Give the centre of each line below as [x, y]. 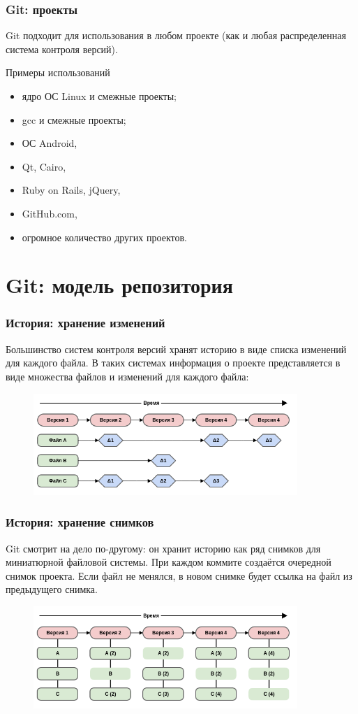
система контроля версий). [62, 49]
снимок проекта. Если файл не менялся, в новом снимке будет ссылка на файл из [179, 575]
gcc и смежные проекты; [74, 119]
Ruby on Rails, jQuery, [71, 190]
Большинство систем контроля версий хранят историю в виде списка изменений [176, 349]
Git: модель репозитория [119, 285]
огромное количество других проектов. [104, 237]
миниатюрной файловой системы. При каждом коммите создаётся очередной [169, 562]
